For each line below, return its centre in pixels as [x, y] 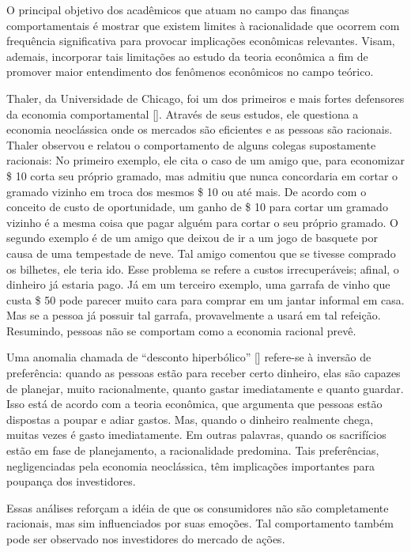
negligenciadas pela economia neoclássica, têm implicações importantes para [190, 465]
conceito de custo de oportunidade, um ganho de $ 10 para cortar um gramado [197, 207]
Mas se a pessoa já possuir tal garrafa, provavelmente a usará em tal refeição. [194, 315]
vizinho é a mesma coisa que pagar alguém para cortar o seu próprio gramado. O [202, 222]
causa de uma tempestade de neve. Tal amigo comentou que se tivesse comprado [201, 253]
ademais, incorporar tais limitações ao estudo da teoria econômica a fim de [187, 56]
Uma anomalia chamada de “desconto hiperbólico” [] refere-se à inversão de [189, 357]
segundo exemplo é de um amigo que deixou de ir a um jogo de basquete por [192, 238]
